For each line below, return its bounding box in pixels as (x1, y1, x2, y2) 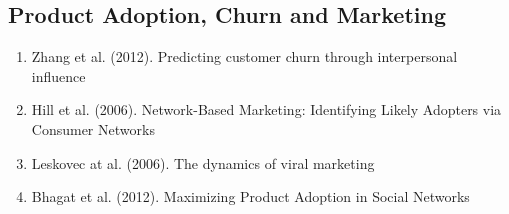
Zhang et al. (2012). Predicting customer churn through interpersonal (31, 46, 458, 67)
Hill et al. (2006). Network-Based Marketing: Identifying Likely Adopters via (31, 99, 502, 120)
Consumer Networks (31, 118, 155, 139)
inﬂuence (31, 65, 86, 86)
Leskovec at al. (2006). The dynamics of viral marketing (31, 152, 375, 173)
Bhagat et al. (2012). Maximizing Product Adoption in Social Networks (31, 186, 470, 207)
